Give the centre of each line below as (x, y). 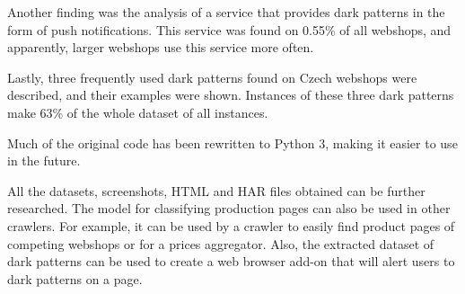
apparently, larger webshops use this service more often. (161, 47)
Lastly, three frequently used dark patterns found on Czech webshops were (212, 77)
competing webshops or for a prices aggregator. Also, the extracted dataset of (221, 243)
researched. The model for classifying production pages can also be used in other (229, 208)
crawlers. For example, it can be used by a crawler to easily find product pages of (231, 225)
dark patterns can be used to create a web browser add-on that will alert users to (231, 261)
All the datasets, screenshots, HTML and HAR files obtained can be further (216, 190)
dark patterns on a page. (75, 278)
